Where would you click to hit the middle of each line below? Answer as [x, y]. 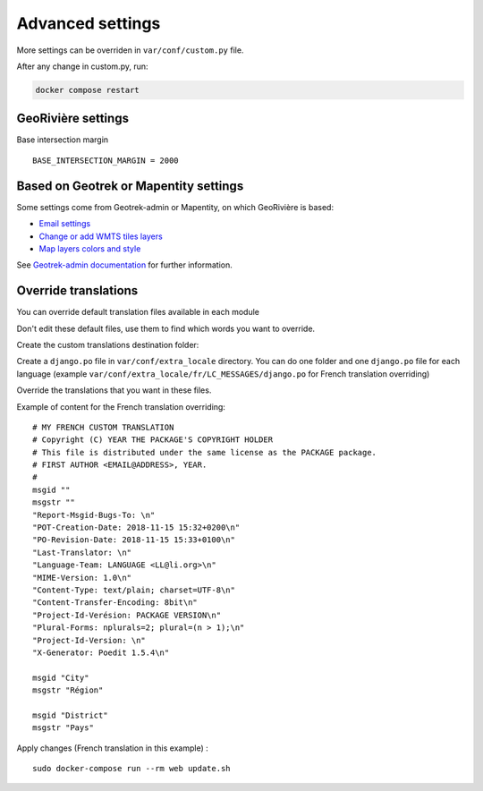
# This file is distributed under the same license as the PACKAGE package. [205, 452]
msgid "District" [70, 715]
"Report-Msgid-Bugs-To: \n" [94, 515]
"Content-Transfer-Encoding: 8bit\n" [115, 603]
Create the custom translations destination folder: [108, 344]
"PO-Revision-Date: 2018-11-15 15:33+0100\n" [134, 540]
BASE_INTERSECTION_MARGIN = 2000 [106, 160]
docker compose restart [88, 90]
